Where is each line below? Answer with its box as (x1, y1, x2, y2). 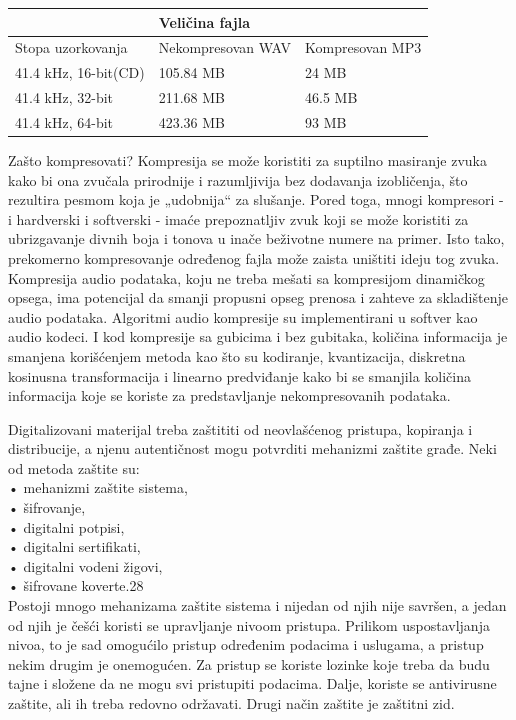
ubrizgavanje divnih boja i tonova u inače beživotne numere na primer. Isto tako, (8, 228, 505, 249)
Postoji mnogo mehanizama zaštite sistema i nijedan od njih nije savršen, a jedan (8, 595, 507, 616)
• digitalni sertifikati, (8, 536, 141, 557)
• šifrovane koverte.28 (8, 575, 144, 596)
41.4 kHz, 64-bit (15, 111, 113, 132)
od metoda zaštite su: (8, 457, 140, 478)
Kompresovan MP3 (305, 37, 422, 58)
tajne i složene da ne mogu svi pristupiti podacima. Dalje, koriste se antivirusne (8, 673, 497, 694)
